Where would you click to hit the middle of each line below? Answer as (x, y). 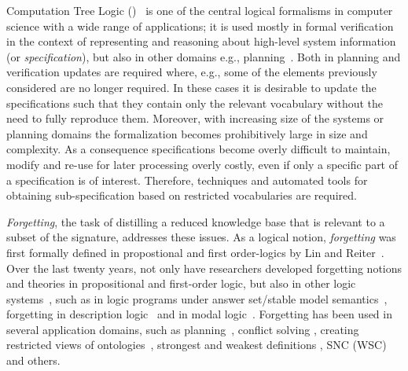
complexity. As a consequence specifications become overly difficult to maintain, (198, 149)
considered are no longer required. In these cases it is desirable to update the (191, 87)
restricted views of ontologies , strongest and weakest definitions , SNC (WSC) (197, 345)
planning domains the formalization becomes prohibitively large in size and (187, 133)
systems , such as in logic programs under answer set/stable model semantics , (197, 298)
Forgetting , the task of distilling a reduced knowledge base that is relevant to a (196, 221)
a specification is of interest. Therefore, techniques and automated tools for (187, 180)
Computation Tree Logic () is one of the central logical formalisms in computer (200, 10)
